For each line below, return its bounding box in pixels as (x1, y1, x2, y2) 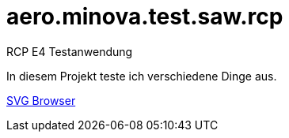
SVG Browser (6, 93, 76, 107)
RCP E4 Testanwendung (6, 44, 133, 58)
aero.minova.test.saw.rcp (6, 3, 283, 30)
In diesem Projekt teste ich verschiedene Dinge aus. (6, 69, 277, 83)
